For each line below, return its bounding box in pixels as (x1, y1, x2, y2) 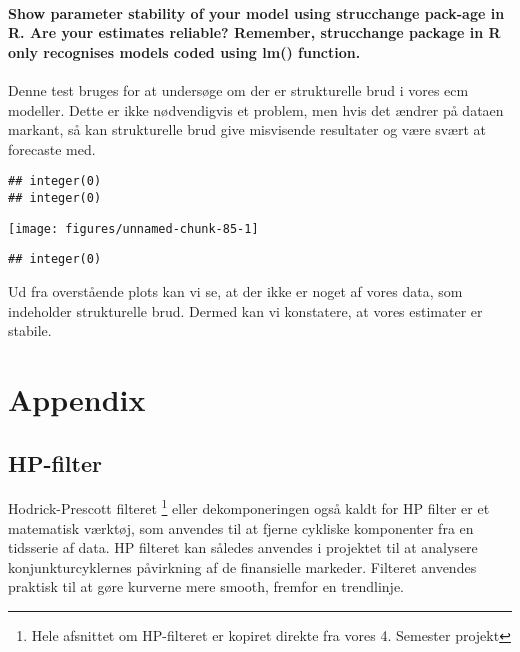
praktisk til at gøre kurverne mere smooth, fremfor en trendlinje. (8, 576, 404, 597)
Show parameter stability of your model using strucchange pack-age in (8, 2, 505, 23)
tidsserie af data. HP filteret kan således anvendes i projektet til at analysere (8, 537, 478, 558)
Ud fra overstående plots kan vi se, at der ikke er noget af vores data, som (8, 280, 463, 301)
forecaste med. (8, 138, 96, 159)
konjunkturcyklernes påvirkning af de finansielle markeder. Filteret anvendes (8, 556, 477, 577)
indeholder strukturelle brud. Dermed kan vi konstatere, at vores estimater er (8, 300, 483, 321)
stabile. (8, 320, 52, 341)
